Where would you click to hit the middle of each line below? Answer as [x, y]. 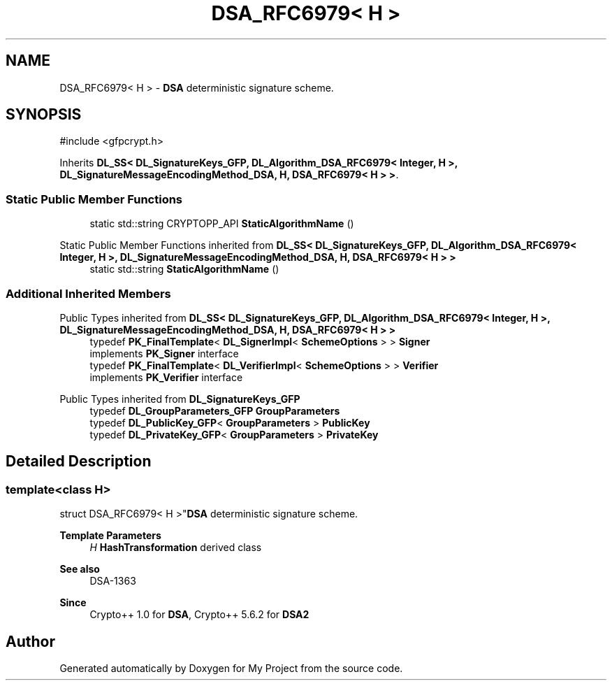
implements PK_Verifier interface [166, 377]
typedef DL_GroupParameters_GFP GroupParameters [215, 410]
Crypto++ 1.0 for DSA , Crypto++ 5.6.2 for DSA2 [199, 615]
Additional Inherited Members [88, 293]
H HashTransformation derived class [176, 548]
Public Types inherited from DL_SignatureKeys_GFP [180, 399]
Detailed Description [79, 462]
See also [80, 569]
